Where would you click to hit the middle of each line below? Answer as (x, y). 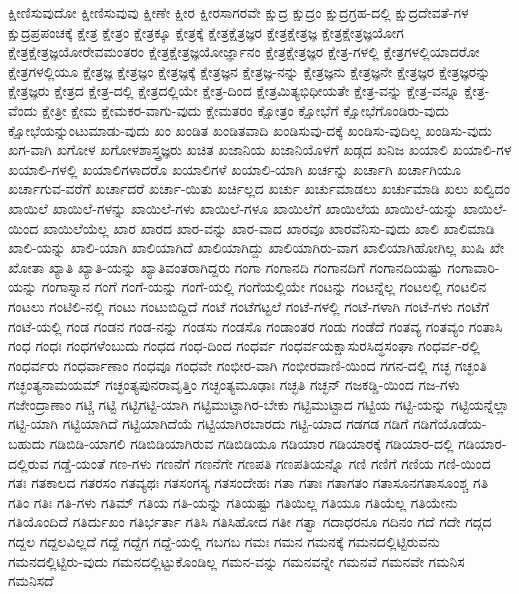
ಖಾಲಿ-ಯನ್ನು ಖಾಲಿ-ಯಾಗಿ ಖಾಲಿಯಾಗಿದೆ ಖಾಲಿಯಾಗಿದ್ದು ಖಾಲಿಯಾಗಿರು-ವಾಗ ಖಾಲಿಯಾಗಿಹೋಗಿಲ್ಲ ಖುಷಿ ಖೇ (256, 247)
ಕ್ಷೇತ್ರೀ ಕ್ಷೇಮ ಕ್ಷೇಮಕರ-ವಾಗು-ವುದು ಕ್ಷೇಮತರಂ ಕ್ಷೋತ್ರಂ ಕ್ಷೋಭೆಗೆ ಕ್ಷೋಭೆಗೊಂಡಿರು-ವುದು (245, 109)
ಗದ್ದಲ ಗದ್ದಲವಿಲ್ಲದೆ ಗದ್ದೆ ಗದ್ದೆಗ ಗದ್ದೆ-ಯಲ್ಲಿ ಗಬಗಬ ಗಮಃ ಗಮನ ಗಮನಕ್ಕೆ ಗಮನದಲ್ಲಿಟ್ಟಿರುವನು (224, 541)
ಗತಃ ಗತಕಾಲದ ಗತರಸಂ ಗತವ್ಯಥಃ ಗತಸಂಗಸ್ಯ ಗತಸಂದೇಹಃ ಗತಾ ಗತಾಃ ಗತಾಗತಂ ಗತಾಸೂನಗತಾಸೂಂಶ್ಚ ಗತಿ (248, 482)
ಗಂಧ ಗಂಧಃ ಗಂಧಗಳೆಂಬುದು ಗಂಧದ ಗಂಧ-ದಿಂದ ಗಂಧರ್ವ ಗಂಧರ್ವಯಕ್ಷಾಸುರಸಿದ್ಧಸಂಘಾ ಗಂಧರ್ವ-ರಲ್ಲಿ (244, 345)
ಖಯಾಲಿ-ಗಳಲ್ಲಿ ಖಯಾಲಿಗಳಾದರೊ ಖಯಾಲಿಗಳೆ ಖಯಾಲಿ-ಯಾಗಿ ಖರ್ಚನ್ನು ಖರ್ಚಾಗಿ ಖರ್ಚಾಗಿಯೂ (234, 168)
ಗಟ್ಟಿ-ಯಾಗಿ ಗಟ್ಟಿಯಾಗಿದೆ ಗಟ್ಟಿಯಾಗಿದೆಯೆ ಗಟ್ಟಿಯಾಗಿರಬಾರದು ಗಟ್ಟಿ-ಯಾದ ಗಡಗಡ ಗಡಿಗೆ (208, 423)
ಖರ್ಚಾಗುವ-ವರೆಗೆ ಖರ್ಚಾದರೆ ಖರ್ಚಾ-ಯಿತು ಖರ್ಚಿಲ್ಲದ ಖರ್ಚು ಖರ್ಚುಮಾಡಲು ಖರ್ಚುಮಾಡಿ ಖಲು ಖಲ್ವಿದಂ (259, 188)
